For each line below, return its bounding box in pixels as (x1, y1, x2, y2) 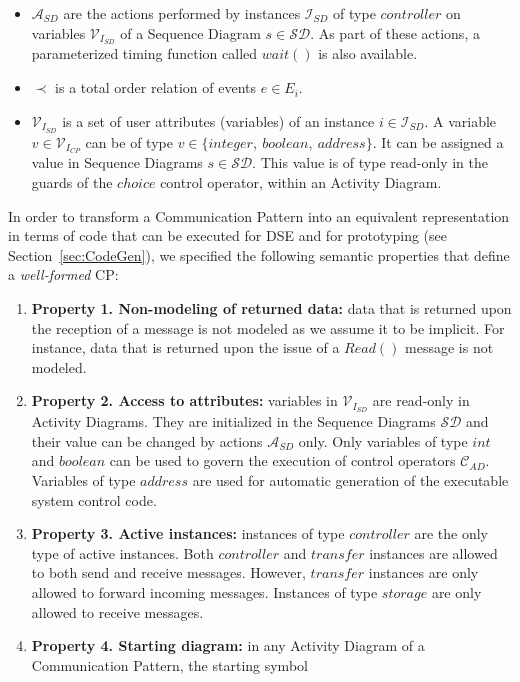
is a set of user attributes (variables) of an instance (62, 110, 375, 131)
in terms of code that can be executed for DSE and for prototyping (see (8, 225, 447, 246)
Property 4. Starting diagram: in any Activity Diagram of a (31, 635, 425, 656)
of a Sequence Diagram (120, 22, 261, 43)
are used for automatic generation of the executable (192, 469, 509, 490)
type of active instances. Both (31, 542, 214, 563)
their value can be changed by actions (31, 430, 263, 451)
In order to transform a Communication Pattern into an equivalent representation (8, 205, 510, 226)
